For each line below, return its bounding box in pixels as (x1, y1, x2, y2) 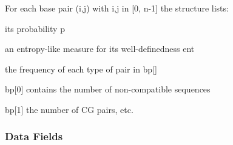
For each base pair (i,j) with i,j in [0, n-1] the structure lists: (5, 2, 229, 14)
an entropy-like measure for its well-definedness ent (5, 42, 195, 55)
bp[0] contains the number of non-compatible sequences (5, 83, 211, 95)
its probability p (5, 22, 65, 34)
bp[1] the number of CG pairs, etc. (5, 103, 133, 115)
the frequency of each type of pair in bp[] (5, 62, 157, 75)
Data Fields (5, 129, 63, 144)
